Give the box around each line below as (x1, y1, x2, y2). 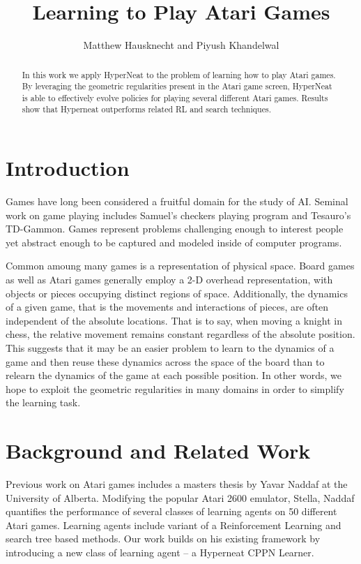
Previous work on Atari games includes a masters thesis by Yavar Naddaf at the (6, 477, 348, 491)
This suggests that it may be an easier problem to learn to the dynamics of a (6, 341, 335, 355)
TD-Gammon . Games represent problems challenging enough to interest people (6, 221, 344, 236)
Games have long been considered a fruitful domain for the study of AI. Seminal (6, 194, 348, 209)
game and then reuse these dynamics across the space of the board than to (6, 354, 325, 369)
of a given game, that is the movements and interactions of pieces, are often (6, 299, 329, 314)
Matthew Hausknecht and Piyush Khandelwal (83, 38, 279, 52)
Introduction (6, 154, 130, 182)
